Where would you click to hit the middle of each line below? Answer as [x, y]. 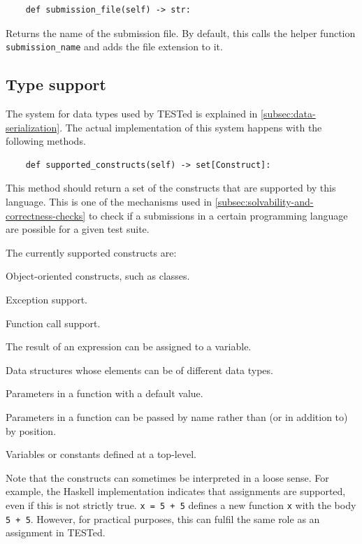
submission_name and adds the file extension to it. [114, 46]
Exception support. [47, 299]
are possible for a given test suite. [78, 229]
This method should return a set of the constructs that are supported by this [171, 188]
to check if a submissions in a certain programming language [218, 215]
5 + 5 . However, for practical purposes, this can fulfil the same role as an [163, 518]
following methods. [46, 141]
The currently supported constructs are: [91, 252]
